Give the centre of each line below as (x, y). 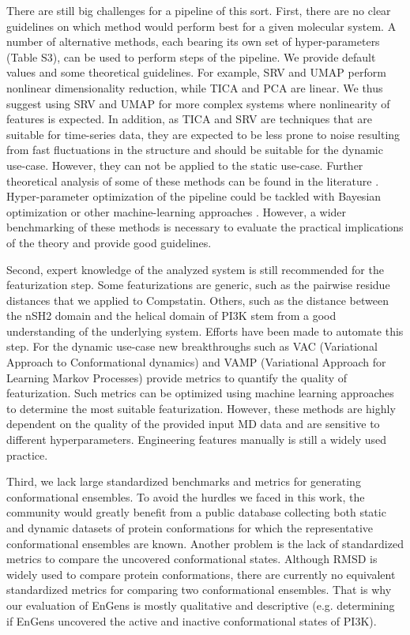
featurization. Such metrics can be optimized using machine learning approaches (200, 393)
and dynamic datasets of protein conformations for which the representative (190, 528)
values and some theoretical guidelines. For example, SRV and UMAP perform (196, 72)
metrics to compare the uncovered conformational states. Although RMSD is (192, 559)
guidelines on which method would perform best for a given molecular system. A (201, 26)
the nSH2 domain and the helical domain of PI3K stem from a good (171, 316)
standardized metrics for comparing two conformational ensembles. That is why (199, 590)
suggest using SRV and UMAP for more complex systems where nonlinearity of (198, 103)
